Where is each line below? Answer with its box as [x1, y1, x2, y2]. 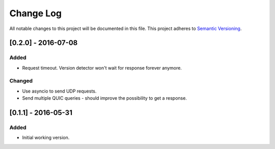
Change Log [9, 8, 62, 19]
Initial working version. [22, 135, 70, 141]
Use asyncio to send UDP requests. [22, 88, 97, 94]
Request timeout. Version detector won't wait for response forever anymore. [22, 65, 182, 71]
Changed [9, 77, 33, 84]
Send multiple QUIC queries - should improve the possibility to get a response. [22, 95, 187, 101]
